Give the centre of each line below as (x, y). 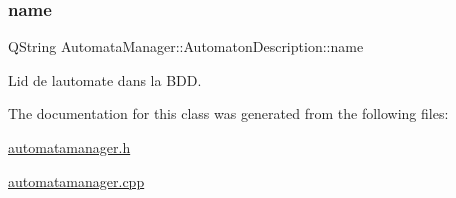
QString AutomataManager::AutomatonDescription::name (186, 46)
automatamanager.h (69, 147)
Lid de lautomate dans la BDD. (105, 79)
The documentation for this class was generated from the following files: (228, 113)
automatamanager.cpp (76, 180)
